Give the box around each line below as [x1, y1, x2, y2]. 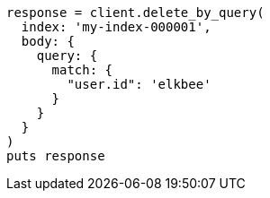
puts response [6, 149, 105, 163]
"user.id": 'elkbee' [67, 77, 211, 91]
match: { [51, 63, 113, 77]
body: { [21, 34, 75, 48]
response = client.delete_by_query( [6, 5, 265, 20]
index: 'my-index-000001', [21, 20, 211, 34]
